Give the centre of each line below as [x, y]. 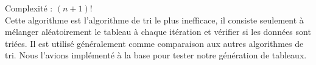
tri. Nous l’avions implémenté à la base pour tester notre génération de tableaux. [156, 55]
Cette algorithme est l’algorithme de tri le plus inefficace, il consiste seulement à [154, 20]
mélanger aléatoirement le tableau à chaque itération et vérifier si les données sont [158, 32]
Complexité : [29, 8]
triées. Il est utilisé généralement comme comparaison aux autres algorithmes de [154, 43]
